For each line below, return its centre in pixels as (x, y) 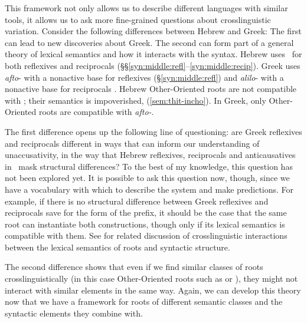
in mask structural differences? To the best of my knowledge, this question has (149, 166)
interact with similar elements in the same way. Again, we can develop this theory (153, 290)
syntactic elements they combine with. (74, 313)
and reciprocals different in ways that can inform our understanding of (132, 143)
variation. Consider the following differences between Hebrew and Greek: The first (153, 31)
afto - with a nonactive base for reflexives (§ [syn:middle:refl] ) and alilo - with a (144, 77)
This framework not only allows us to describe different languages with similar (146, 8)
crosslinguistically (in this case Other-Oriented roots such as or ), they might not (151, 278)
